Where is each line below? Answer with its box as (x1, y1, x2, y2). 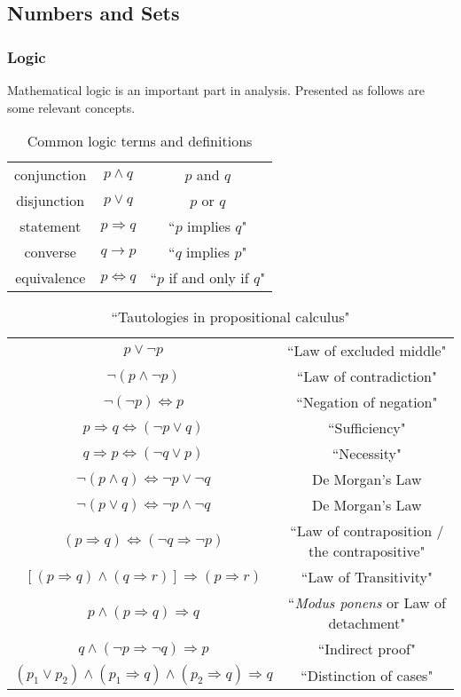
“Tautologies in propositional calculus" (111, 306, 350, 328)
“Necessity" (332, 443, 402, 464)
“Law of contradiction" (296, 366, 437, 387)
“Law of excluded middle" (287, 340, 447, 361)
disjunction (16, 190, 85, 211)
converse (24, 242, 76, 263)
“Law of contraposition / (290, 520, 444, 542)
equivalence (15, 267, 86, 289)
